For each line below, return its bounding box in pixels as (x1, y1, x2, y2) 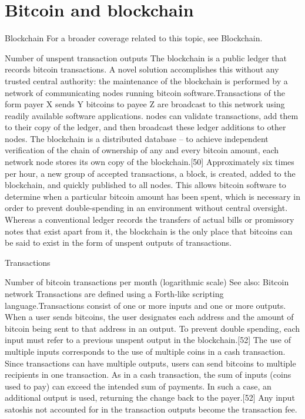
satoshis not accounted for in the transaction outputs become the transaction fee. (5, 402, 297, 415)
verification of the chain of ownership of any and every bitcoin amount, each (5, 144, 279, 156)
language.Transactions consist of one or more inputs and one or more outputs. (5, 299, 286, 311)
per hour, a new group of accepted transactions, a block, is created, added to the (5, 167, 296, 179)
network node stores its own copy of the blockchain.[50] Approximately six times (5, 156, 294, 168)
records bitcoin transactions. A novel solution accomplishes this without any (5, 63, 279, 75)
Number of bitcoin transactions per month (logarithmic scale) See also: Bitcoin (5, 276, 289, 288)
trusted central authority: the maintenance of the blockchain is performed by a (5, 74, 288, 87)
